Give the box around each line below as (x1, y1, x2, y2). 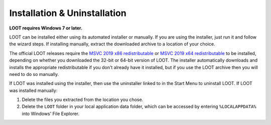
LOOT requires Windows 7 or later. (9, 25, 83, 31)
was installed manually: (9, 87, 58, 93)
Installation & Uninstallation (9, 7, 126, 18)
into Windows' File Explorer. (22, 110, 80, 116)
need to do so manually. (9, 71, 59, 77)
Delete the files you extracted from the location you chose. (22, 96, 144, 102)
